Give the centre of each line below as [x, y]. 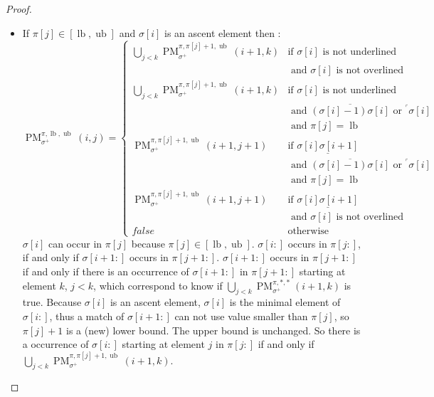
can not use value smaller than [241, 316]
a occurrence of [55, 344]
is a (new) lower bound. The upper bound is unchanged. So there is [213, 330]
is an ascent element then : [223, 32]
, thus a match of [87, 316]
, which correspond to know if [158, 285]
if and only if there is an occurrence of [106, 271]
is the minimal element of [285, 302]
